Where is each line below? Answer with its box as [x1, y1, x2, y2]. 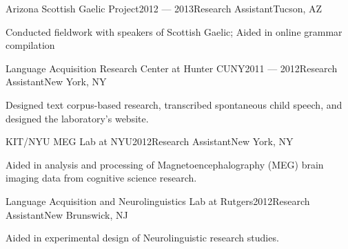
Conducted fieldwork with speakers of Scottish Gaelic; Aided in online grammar [6, 24, 342, 39]
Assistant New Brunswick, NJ [6, 207, 128, 221]
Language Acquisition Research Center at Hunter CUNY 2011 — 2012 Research [6, 61, 338, 75]
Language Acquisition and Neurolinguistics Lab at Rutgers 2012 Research [6, 193, 310, 208]
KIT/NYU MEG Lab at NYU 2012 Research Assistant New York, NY [6, 134, 294, 149]
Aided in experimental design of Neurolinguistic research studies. [6, 230, 279, 245]
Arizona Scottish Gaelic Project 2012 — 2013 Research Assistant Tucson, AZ [6, 1, 323, 15]
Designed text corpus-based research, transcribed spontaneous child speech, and [6, 97, 342, 111]
